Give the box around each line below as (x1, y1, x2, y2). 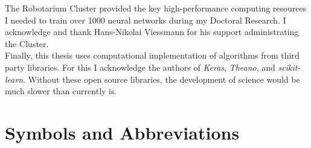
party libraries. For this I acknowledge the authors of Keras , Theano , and (5, 60, 275, 73)
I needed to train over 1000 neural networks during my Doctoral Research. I (5, 13, 286, 26)
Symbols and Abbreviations (5, 120, 240, 144)
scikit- (278, 60, 301, 73)
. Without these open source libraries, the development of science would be (23, 72, 300, 85)
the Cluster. (5, 37, 49, 50)
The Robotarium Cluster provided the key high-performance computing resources (5, 2, 307, 14)
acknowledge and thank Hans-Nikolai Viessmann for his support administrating (5, 25, 299, 38)
